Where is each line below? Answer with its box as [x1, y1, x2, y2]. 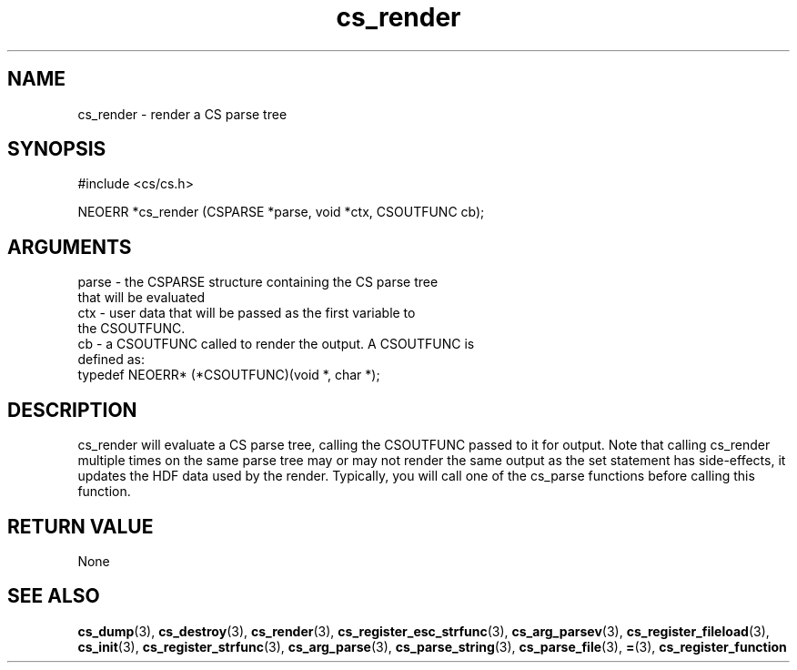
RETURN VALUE [7, 514, 154, 538]
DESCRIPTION [7, 398, 137, 421]
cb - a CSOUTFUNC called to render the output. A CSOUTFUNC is [77, 336, 475, 352]
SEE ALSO [7, 584, 100, 608]
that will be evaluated [77, 289, 206, 306]
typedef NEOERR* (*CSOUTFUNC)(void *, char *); [77, 367, 380, 383]
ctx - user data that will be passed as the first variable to [77, 305, 416, 321]
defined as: [77, 351, 145, 368]
